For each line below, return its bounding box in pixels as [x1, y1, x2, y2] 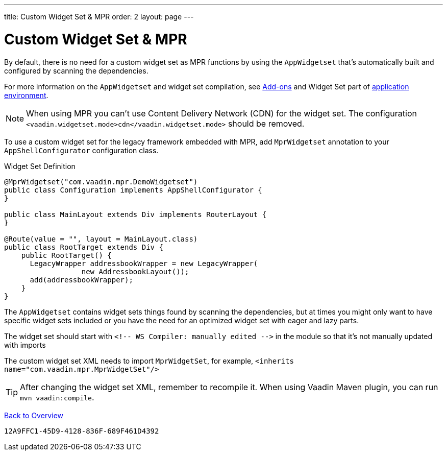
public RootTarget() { [21, 251, 112, 259]
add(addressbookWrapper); [30, 275, 133, 284]
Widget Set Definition [4, 161, 76, 171]
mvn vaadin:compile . [20, 392, 94, 402]
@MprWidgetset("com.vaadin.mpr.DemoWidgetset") [4, 177, 198, 186]
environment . [4, 90, 48, 100]
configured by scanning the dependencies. [4, 66, 148, 75]
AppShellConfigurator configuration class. [4, 146, 159, 155]
